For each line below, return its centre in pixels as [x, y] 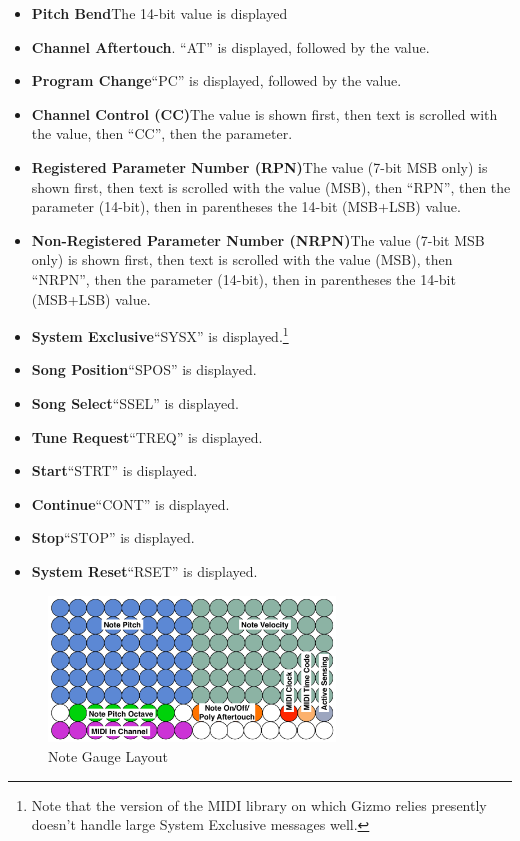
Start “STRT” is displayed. [114, 470]
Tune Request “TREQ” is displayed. [147, 436]
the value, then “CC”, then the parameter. [162, 133]
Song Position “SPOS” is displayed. [144, 369]
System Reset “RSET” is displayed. [144, 570]
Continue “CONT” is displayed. [130, 503]
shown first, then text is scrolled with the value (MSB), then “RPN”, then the [271, 186]
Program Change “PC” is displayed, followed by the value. [216, 80]
